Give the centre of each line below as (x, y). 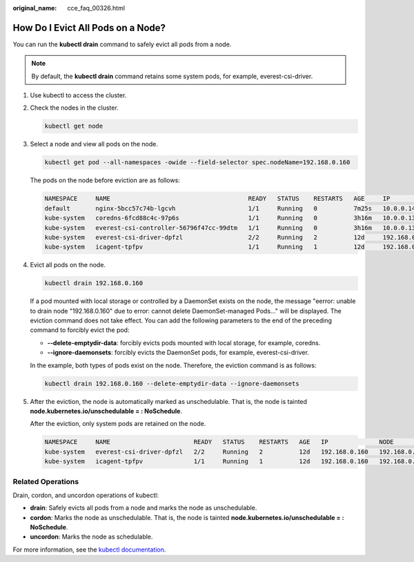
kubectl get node (74, 126)
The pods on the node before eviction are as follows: (105, 180)
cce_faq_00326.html (96, 8)
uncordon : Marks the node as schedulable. (91, 537)
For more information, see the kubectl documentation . (89, 550)
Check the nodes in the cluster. (74, 108)
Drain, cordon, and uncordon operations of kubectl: (86, 495)
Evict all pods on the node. (68, 265)
